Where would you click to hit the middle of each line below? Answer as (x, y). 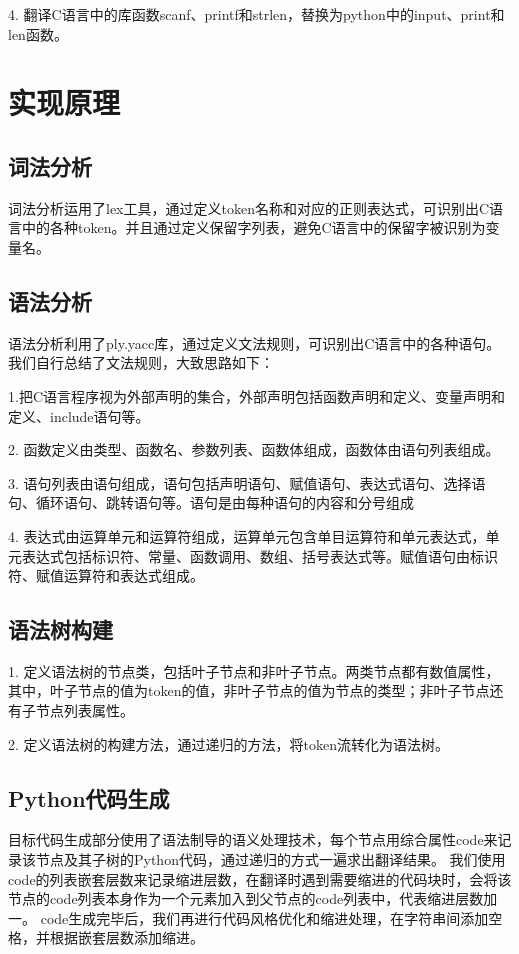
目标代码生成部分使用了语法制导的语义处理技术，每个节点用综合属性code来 (253, 839)
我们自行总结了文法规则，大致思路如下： (141, 362)
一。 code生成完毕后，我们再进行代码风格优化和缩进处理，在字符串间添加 (248, 917)
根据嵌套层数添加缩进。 (126, 937)
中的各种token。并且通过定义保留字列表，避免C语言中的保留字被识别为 (253, 227)
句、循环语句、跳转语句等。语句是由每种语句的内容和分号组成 (211, 502)
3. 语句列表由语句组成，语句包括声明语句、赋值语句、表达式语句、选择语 (247, 482)
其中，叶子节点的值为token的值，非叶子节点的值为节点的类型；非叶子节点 (249, 690)
